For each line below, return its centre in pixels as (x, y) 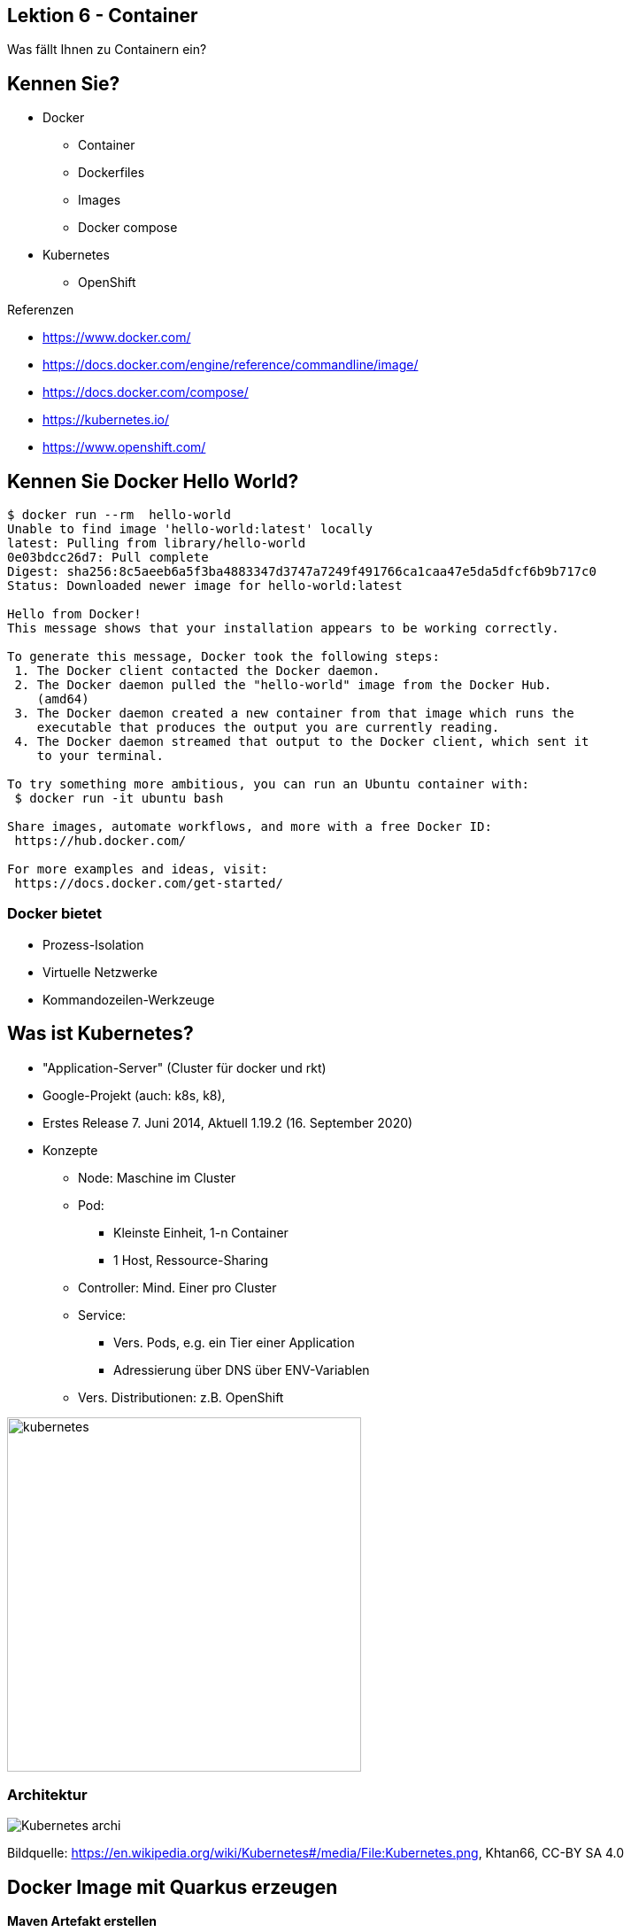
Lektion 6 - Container (103, 16)
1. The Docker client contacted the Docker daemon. (197, 671)
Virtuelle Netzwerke (100, 972)
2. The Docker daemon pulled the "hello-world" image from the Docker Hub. (283, 685)
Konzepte (70, 1150)
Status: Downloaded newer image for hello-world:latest (205, 586)
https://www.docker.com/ (117, 338)
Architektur (47, 1795)
